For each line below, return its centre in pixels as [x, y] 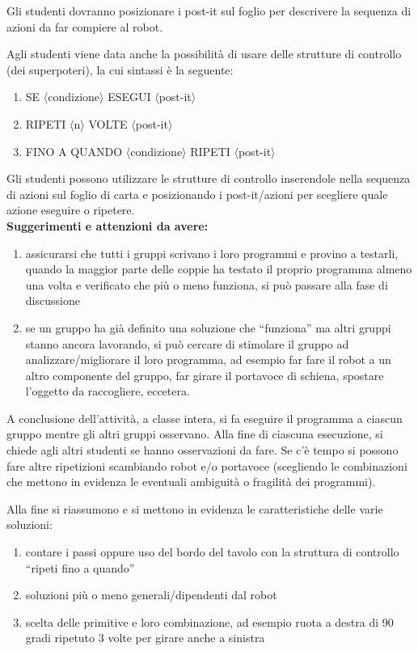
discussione [53, 300]
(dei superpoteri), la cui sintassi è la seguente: [120, 69]
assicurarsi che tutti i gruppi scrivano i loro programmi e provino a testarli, [212, 253]
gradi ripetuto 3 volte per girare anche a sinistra [145, 638]
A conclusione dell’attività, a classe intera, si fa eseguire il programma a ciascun [205, 418]
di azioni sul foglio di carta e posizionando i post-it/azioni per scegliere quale [197, 194]
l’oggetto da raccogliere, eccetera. [108, 391]
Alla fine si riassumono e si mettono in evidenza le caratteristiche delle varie [195, 508]
